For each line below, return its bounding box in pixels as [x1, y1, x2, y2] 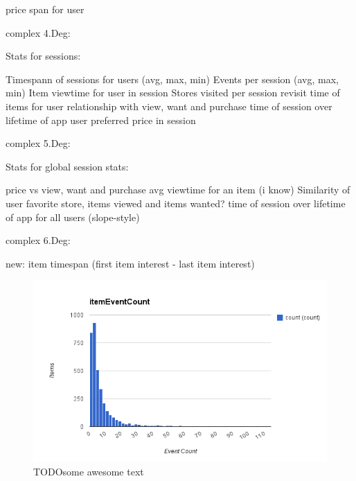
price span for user [6, 2, 84, 16]
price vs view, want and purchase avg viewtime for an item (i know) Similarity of [6, 182, 350, 197]
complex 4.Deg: [6, 25, 71, 40]
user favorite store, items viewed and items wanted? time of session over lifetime [6, 195, 346, 210]
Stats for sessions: [6, 49, 81, 63]
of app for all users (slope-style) [6, 209, 140, 224]
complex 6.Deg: [6, 233, 71, 247]
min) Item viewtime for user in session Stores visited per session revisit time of [6, 85, 340, 100]
